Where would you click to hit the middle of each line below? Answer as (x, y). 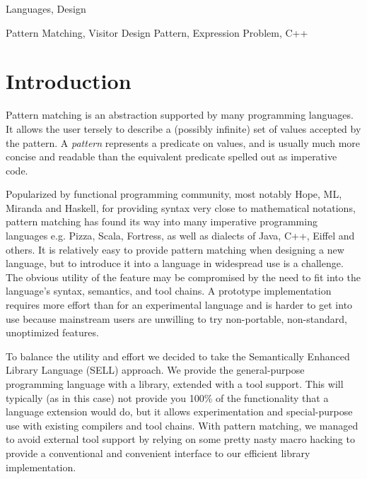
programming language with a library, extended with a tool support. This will (175, 384)
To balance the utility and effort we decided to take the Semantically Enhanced (178, 356)
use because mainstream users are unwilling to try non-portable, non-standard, (176, 318)
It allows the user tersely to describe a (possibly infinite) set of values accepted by (183, 128)
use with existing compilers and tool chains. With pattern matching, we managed (182, 425)
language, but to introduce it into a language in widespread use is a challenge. (175, 263)
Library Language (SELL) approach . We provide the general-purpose (155, 370)
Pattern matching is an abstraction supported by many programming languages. (180, 115)
